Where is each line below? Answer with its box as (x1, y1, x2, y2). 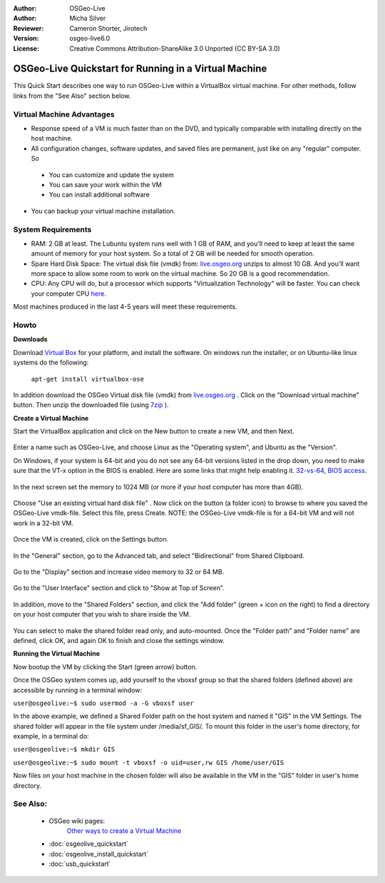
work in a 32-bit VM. (13, 519, 74, 527)
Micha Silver (69, 14, 106, 23)
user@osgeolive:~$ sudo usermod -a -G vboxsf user (13, 699, 194, 707)
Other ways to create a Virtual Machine (66, 826, 182, 835)
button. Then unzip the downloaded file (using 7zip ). (13, 401, 169, 409)
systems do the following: (13, 358, 89, 367)
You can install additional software (48, 190, 150, 199)
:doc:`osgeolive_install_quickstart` (48, 849, 149, 858)
